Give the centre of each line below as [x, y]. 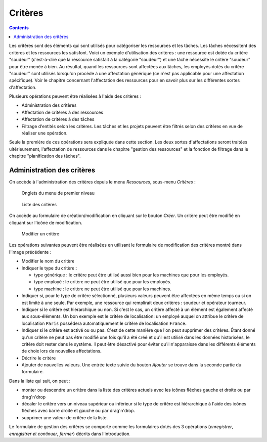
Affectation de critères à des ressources [63, 112]
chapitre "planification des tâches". [45, 156]
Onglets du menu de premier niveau [58, 193]
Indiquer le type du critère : [49, 268]
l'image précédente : [30, 252]
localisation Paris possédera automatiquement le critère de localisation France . [104, 323]
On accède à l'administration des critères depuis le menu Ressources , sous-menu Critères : [102, 182]
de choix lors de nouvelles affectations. [62, 351]
